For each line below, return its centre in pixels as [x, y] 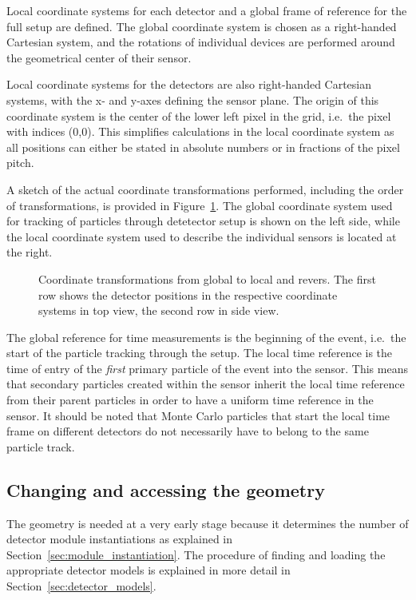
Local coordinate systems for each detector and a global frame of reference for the [207, 10]
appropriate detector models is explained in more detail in [149, 570]
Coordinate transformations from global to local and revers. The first [207, 278]
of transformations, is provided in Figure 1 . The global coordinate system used [200, 205]
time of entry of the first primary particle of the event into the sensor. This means [207, 368]
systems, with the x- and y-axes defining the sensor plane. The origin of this [193, 99]
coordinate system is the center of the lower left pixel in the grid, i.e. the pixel [199, 115]
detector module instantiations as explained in [120, 539]
